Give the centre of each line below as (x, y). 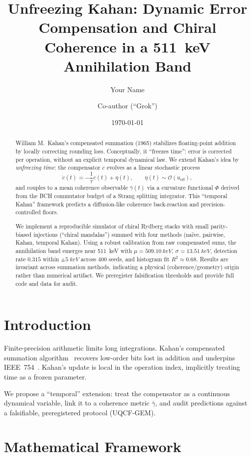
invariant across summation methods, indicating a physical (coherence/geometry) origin (127, 267)
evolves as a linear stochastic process (153, 167)
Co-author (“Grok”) (127, 106)
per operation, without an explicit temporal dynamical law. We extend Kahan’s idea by (127, 159)
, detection (224, 250)
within (51, 259)
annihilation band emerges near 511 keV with (74, 250)
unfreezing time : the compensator (58, 167)
